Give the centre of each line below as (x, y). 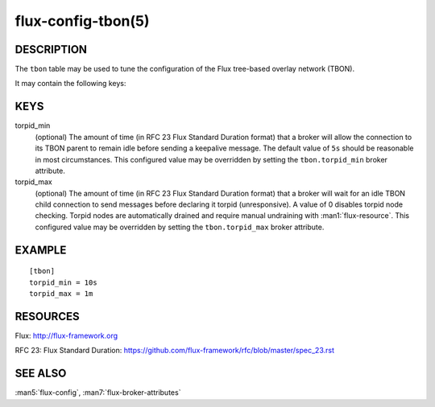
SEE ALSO (41, 374)
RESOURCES (47, 317)
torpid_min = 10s (63, 282)
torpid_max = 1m (61, 294)
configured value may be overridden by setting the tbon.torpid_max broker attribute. (180, 227)
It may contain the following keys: (70, 84)
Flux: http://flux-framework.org (66, 335)
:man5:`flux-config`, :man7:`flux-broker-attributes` (98, 393)
